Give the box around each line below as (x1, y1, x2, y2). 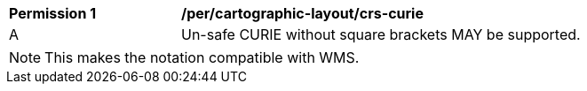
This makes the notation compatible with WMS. (44, 49, 360, 66)
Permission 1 (9, 4, 97, 22)
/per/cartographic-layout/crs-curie (181, 4, 424, 22)
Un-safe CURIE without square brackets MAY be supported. (181, 26, 581, 43)
